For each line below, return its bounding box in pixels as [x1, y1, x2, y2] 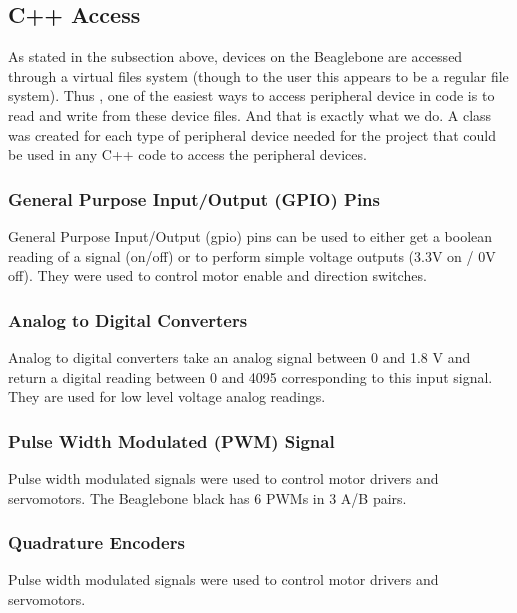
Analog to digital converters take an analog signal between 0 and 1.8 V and [8, 346, 471, 367]
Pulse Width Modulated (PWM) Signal [8, 428, 335, 453]
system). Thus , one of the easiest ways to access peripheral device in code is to [8, 85, 495, 106]
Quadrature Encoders [8, 530, 185, 555]
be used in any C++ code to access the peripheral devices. [8, 144, 367, 165]
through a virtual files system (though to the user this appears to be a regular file [8, 65, 509, 86]
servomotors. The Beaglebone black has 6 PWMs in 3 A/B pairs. [8, 487, 407, 508]
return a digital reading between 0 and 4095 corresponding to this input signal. [8, 366, 493, 387]
